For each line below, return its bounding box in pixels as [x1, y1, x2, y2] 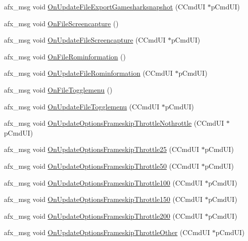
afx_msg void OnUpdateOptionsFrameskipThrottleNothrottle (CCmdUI [4, 118, 224, 128]
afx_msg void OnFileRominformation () [4, 51, 126, 61]
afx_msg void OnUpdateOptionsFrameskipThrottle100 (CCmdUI [4, 177, 203, 188]
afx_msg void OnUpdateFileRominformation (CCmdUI [4, 68, 173, 78]
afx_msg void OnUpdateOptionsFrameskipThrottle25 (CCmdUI [4, 144, 199, 154]
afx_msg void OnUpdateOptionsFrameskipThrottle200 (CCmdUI [4, 210, 203, 221]
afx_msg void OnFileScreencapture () [4, 18, 119, 28]
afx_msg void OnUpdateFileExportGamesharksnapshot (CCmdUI [4, 1, 205, 11]
